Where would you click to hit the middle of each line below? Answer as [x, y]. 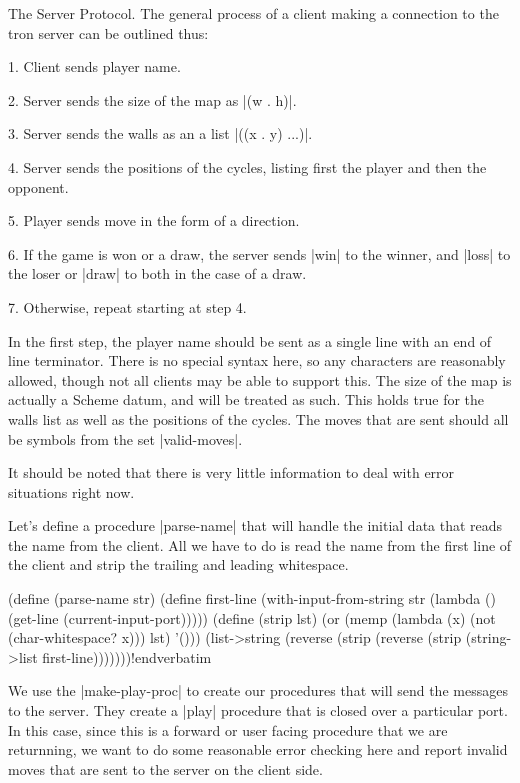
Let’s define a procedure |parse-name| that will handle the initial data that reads [255, 525]
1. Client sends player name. [94, 66]
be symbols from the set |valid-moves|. [125, 438]
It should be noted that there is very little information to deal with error [231, 472]
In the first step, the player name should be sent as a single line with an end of [250, 340]
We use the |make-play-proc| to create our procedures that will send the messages [258, 690]
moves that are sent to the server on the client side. [165, 768]
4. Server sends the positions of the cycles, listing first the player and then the [247, 166]
